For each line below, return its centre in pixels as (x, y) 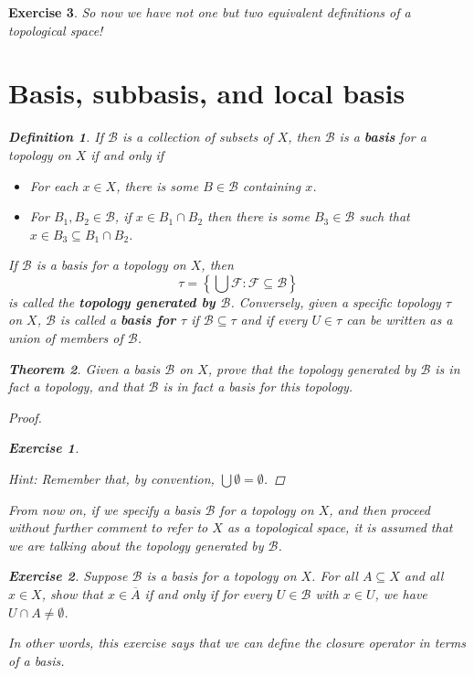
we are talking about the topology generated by (136, 545)
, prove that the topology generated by (312, 368)
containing (272, 185)
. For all (335, 576)
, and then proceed (379, 509)
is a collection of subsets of (198, 137)
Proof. (25, 417)
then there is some (258, 216)
